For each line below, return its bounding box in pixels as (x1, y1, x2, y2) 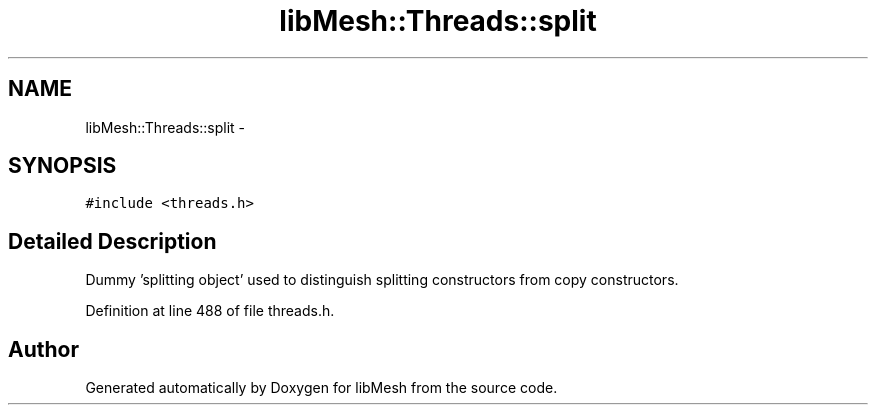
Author (8, 336, 79, 362)
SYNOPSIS (8, 153, 117, 179)
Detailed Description (8, 228, 217, 254)
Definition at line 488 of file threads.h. (85, 302, 335, 320)
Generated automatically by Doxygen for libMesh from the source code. (85, 379, 558, 397)
